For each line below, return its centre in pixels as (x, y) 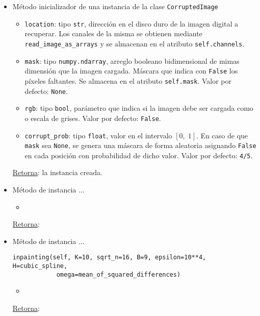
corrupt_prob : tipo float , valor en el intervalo (98, 135)
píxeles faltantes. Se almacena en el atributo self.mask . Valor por (128, 80)
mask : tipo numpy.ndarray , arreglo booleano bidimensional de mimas (132, 60)
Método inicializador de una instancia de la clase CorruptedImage (115, 6)
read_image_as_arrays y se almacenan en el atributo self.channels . (135, 43)
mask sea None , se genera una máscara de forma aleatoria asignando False (140, 145)
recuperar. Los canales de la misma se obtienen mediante (113, 33)
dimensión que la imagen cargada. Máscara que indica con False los (131, 71)
